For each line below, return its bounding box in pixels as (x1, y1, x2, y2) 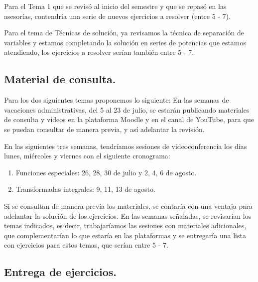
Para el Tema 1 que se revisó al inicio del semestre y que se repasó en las (4, 1, 227, 11)
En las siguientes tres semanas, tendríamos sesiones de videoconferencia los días (4, 141, 247, 151)
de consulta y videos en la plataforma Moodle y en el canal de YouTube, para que (4, 114, 254, 125)
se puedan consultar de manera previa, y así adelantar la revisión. (4, 124, 205, 134)
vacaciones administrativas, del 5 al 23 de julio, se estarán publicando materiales (4, 104, 250, 115)
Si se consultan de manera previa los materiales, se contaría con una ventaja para (4, 200, 253, 211)
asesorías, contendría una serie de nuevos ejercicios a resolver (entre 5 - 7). (4, 10, 231, 21)
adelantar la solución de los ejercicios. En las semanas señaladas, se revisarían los (4, 210, 252, 221)
